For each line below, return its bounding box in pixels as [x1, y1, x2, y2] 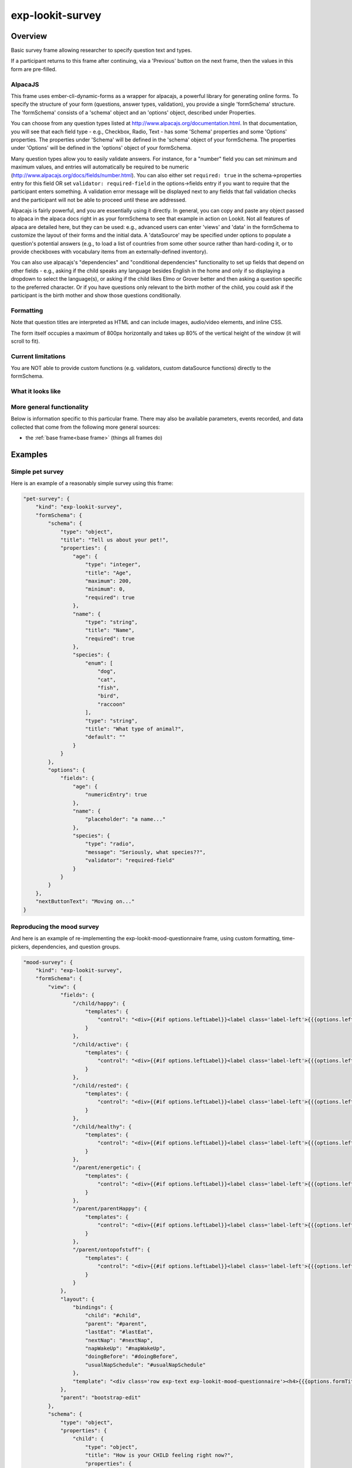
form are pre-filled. [11, 65, 57, 73]
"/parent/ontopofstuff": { [72, 1247, 151, 1253]
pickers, [11, 943, 31, 950]
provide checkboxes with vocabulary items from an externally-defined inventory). [11, 248, 208, 255]
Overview [11, 31, 48, 41]
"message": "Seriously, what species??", [85, 849, 206, 856]
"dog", [97, 668, 117, 675]
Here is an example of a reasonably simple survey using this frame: [11, 480, 174, 487]
